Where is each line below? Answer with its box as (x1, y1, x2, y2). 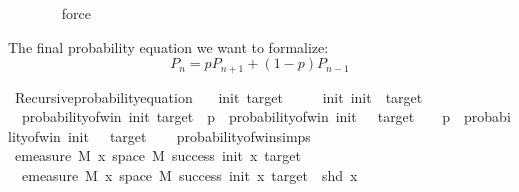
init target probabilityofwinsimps (67, 125, 311, 146)
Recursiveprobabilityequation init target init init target (14, 86, 423, 107)
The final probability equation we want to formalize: (8, 36, 329, 57)
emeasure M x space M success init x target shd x (21, 165, 358, 186)
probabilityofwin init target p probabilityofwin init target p (21, 106, 451, 127)
